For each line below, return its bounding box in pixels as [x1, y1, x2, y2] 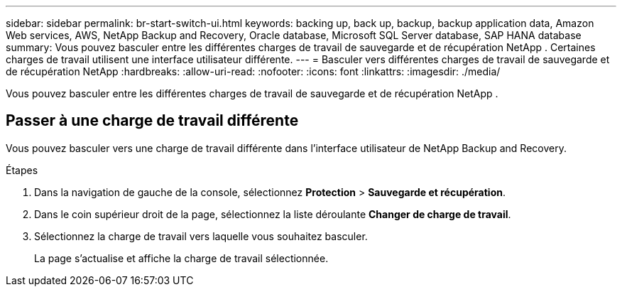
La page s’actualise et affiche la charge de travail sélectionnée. [34, 252, 329, 264]
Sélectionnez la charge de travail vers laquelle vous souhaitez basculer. [34, 229, 368, 242]
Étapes [6, 163, 38, 176]
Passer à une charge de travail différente [6, 112, 299, 130]
